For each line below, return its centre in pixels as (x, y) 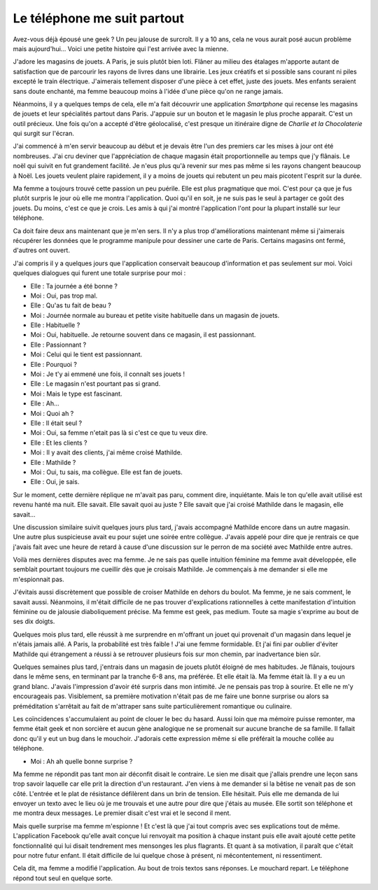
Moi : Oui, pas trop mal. (64, 295)
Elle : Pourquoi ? (54, 364)
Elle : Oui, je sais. (55, 482)
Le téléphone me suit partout (99, 18)
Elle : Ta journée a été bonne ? (74, 286)
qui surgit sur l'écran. (44, 134)
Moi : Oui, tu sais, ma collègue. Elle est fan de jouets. (107, 472)
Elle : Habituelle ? (55, 325)
